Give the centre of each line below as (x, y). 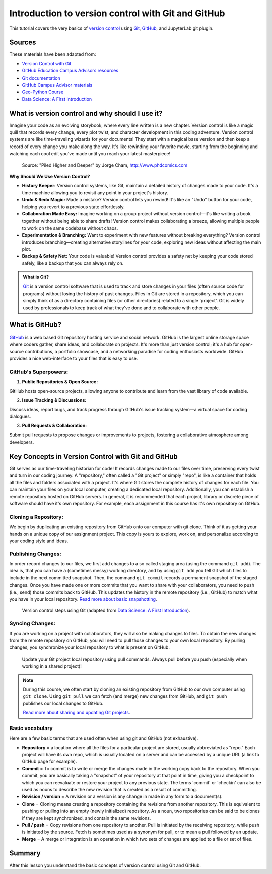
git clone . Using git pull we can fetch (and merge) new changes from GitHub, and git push (125, 696)
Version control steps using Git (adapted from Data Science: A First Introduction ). (106, 610)
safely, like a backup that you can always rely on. (73, 263)
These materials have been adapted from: (53, 54)
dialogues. (20, 416)
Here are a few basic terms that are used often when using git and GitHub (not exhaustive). (104, 738)
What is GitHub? (36, 324)
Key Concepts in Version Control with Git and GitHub (94, 456)
